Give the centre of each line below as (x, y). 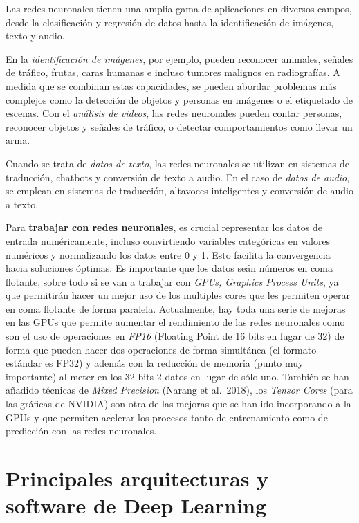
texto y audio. (35, 36)
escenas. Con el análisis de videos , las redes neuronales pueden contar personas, (174, 113)
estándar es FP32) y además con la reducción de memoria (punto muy (155, 363)
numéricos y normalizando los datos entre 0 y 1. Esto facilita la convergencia (168, 254)
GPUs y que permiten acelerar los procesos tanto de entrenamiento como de (167, 417)
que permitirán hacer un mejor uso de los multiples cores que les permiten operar (178, 295)
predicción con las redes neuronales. (81, 431)
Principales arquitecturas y (137, 478)
